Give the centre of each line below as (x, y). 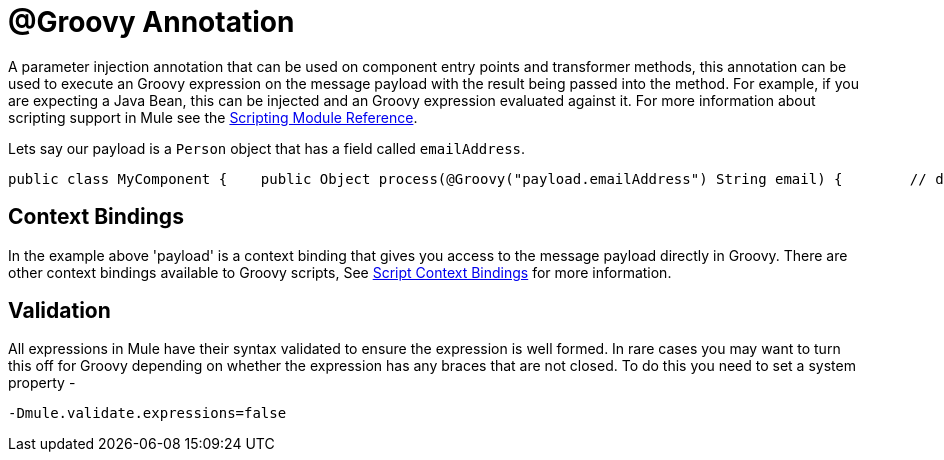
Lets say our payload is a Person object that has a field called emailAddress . (267, 148)
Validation (59, 311)
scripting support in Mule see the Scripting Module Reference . (213, 117)
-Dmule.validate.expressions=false (147, 413)
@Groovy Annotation (151, 22)
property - (42, 383)
